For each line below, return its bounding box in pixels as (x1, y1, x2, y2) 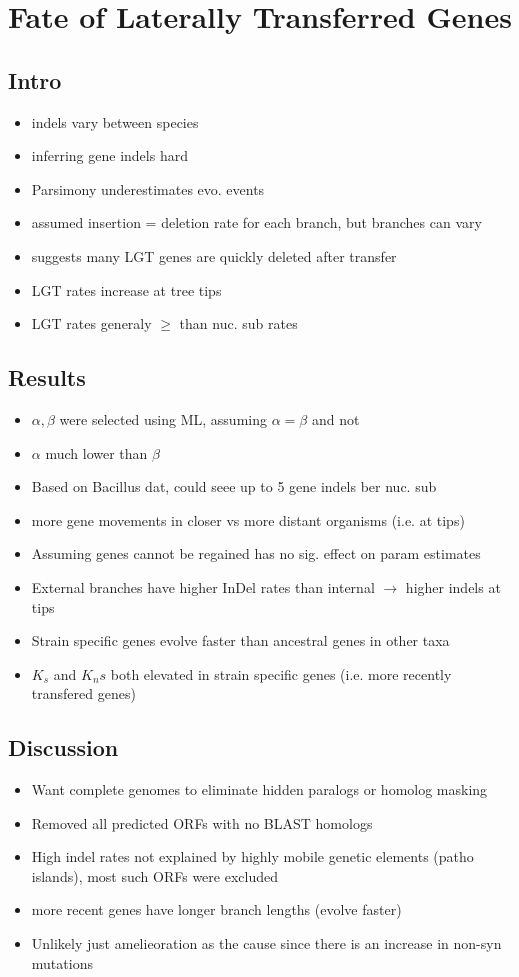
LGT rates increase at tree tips (31, 279, 222, 300)
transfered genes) (31, 683, 136, 704)
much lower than (45, 442, 148, 463)
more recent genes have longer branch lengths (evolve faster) (31, 899, 402, 920)
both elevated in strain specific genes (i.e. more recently (110, 663, 452, 684)
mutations (31, 952, 93, 973)
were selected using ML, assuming (59, 408, 267, 429)
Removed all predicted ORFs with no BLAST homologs (31, 812, 373, 833)
